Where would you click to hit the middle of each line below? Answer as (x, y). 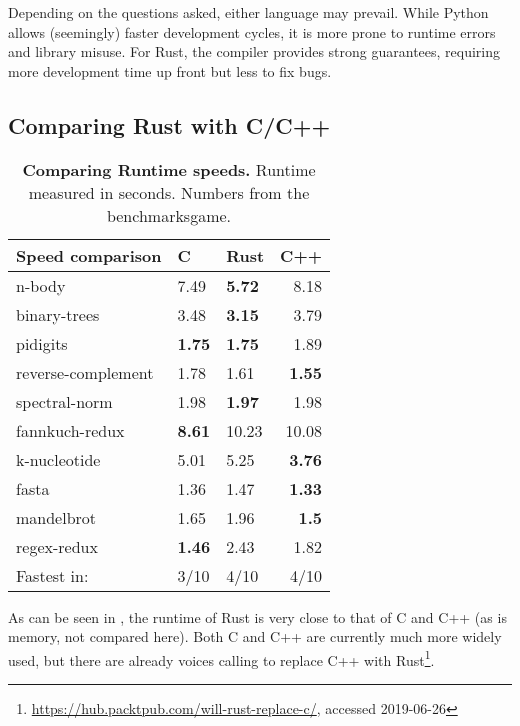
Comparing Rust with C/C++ (169, 124)
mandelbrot (56, 517)
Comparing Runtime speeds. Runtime (169, 169)
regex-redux (57, 546)
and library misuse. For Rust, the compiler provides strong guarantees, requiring (254, 51)
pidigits (42, 343)
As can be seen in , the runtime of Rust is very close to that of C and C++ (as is (257, 616)
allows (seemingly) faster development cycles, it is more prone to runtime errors (252, 31)
